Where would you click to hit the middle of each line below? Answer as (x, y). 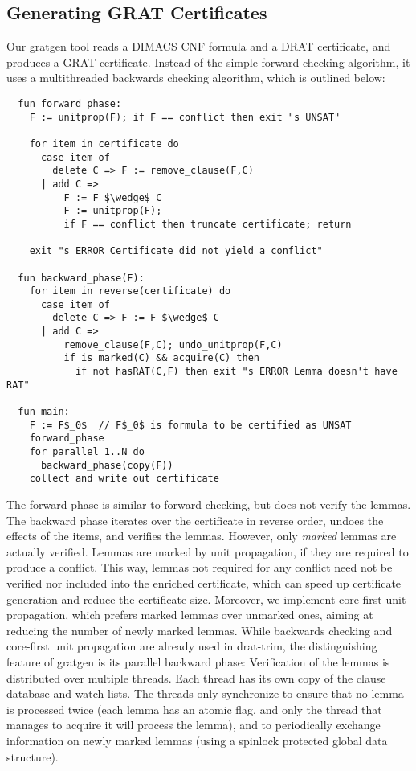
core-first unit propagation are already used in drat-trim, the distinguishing (192, 646)
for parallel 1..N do (87, 452)
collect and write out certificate (124, 479)
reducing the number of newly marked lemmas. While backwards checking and (200, 630)
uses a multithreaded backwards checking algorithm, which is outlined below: (196, 78)
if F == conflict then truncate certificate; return (208, 224)
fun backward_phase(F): (81, 278)
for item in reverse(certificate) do (130, 291)
